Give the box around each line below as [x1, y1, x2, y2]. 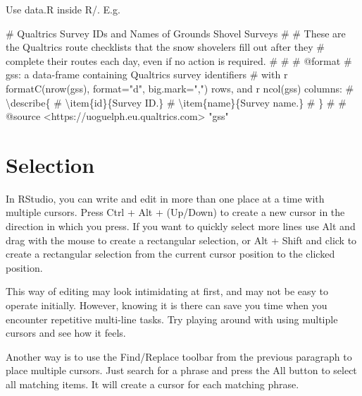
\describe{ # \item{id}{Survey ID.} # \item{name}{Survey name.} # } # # [6, 95, 347, 109]
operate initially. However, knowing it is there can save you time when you [6, 298, 327, 313]
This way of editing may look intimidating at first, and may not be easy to [6, 284, 328, 299]
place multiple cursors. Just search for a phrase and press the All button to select [6, 363, 357, 378]
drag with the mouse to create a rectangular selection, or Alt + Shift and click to [6, 232, 357, 247]
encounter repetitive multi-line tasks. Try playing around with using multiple [6, 311, 338, 326]
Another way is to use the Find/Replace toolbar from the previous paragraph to [6, 349, 352, 364]
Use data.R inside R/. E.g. [6, 2, 120, 16]
